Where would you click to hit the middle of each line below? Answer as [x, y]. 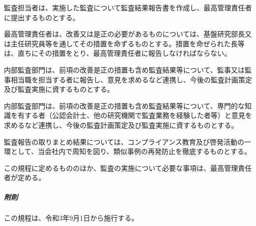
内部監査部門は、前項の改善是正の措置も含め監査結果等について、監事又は [124, 69]
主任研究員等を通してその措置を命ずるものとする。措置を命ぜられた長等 [128, 43]
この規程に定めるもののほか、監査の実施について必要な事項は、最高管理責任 [128, 168]
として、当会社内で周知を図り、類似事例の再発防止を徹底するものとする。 [131, 151]
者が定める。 [25, 177]
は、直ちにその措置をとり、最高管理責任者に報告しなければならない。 [118, 53]
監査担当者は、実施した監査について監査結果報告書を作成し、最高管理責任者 [128, 7]
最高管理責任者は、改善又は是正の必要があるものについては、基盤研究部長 [125, 34]
